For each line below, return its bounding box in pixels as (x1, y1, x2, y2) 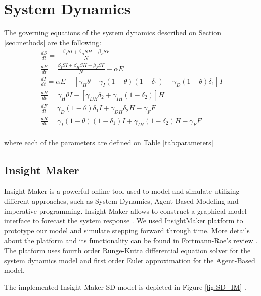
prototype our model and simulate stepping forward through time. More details (4, 225, 250, 236)
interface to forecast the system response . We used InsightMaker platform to (4, 215, 243, 226)
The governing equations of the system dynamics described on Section (4, 27, 222, 38)
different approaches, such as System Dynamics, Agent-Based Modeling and (4, 195, 239, 206)
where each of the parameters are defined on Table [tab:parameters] (4, 137, 213, 147)
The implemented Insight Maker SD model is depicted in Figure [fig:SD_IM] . (4, 282, 246, 292)
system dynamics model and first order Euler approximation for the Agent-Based (4, 255, 255, 265)
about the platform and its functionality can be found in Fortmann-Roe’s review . (4, 235, 258, 245)
